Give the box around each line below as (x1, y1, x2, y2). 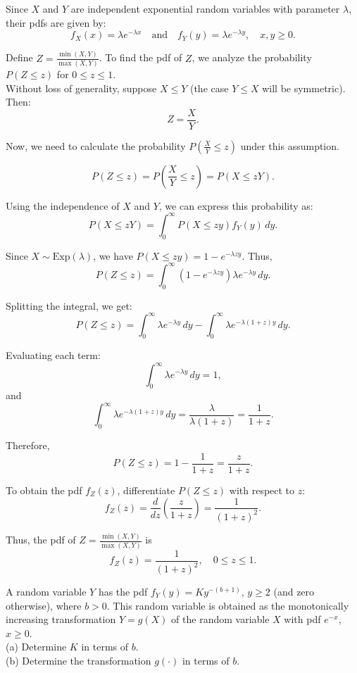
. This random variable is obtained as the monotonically (106, 598, 349, 612)
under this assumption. (240, 138, 339, 153)
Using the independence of (6, 198, 120, 213)
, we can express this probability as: (158, 198, 313, 213)
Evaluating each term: (6, 348, 101, 363)
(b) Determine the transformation (6, 653, 151, 667)
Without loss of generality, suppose (6, 80, 157, 95)
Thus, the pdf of (6, 532, 76, 547)
